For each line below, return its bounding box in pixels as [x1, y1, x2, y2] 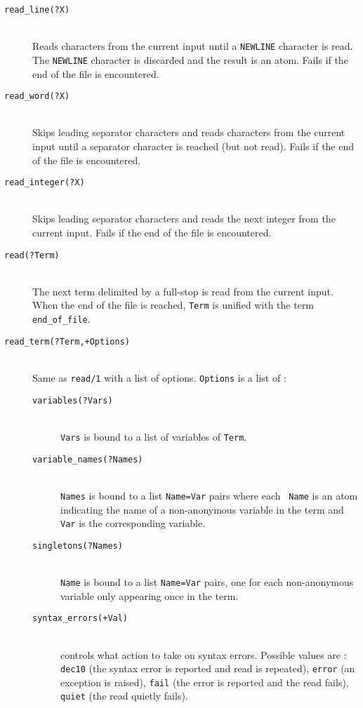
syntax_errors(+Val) [32, 613, 128, 624]
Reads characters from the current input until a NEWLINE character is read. [32, 39, 353, 53]
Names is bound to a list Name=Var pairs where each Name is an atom [60, 488, 358, 502]
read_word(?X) [4, 91, 70, 102]
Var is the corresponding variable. [60, 516, 206, 530]
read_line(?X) [4, 5, 70, 15]
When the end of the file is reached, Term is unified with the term [32, 298, 315, 312]
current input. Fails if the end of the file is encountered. [32, 225, 272, 240]
